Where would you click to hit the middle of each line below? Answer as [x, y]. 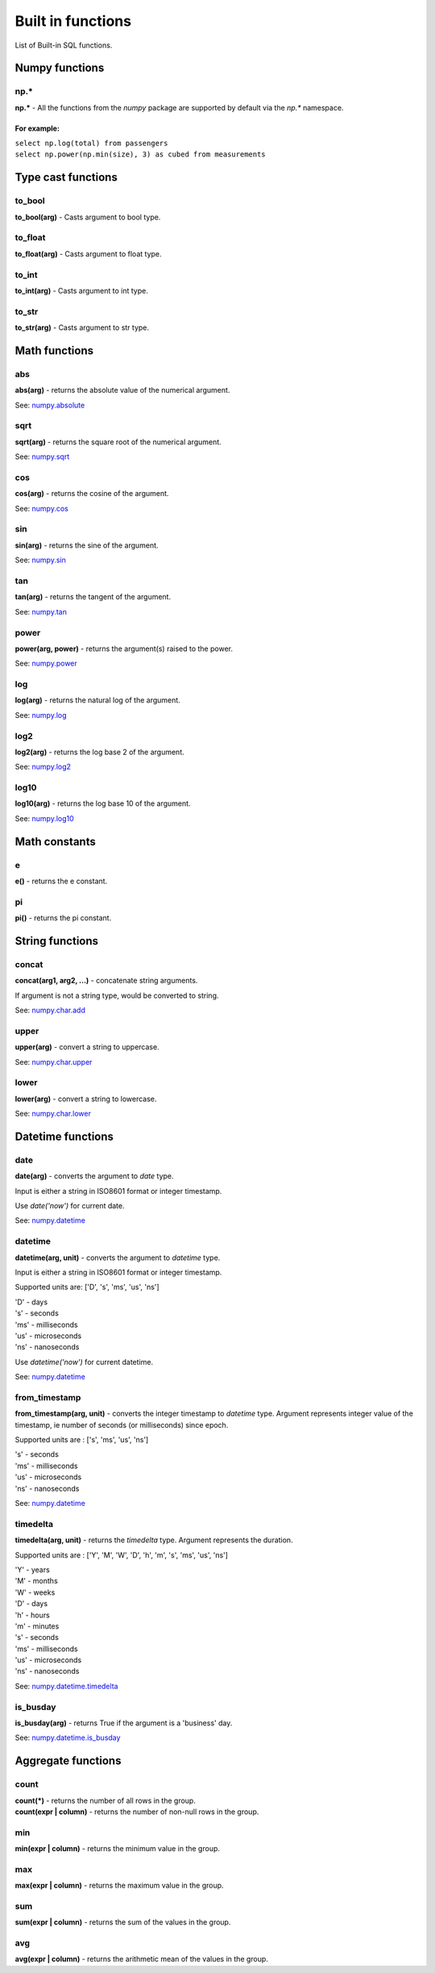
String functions [57, 941]
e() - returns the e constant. [61, 881]
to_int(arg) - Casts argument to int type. [81, 290]
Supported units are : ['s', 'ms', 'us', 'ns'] [82, 1440]
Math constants [55, 842]
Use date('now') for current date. [70, 1206]
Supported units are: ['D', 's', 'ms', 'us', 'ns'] [87, 1287]
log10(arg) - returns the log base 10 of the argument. [103, 803]
